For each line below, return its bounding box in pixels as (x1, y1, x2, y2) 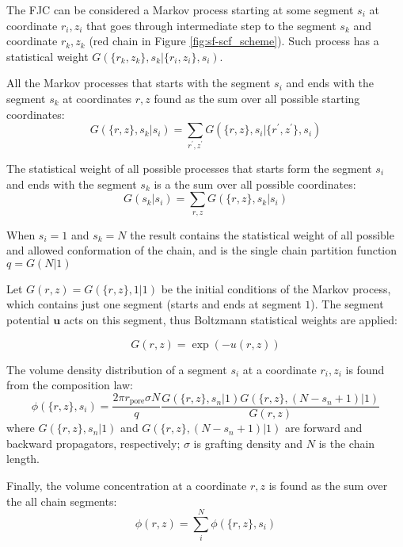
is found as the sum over (268, 477, 388, 494)
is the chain (318, 434, 375, 451)
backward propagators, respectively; (6, 434, 181, 451)
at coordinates (63, 90, 132, 106)
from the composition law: (6, 377, 133, 393)
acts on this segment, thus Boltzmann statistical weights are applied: (63, 311, 397, 327)
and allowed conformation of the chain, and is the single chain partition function (6, 242, 397, 258)
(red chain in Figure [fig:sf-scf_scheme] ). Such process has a (89, 33, 379, 49)
